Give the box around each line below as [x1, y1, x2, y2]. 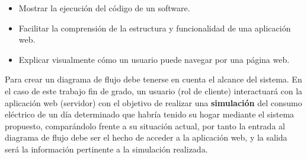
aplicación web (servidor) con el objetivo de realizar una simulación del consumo [5, 96, 302, 109]
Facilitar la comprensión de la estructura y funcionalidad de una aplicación [18, 21, 291, 34]
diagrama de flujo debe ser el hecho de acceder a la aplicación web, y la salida [5, 131, 287, 144]
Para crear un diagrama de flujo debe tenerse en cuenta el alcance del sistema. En [5, 73, 302, 85]
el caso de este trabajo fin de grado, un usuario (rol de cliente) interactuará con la [5, 84, 303, 97]
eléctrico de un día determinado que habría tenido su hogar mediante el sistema [5, 108, 295, 120]
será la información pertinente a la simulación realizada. [5, 142, 208, 155]
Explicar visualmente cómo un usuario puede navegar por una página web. [18, 53, 290, 65]
